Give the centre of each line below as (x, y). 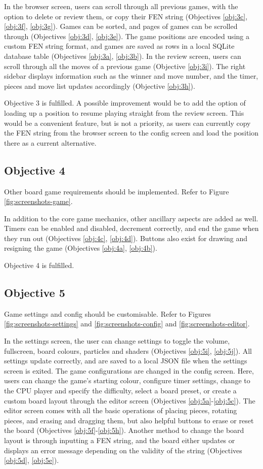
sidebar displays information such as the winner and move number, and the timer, (131, 76)
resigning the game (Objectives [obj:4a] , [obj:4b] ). (81, 248)
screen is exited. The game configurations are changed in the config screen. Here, (129, 370)
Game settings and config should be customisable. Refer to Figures (107, 313)
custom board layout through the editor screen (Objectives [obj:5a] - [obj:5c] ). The (130, 400)
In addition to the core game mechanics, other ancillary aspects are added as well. (131, 218)
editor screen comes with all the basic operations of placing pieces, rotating (121, 410)
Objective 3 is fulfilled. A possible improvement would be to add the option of (125, 103)
